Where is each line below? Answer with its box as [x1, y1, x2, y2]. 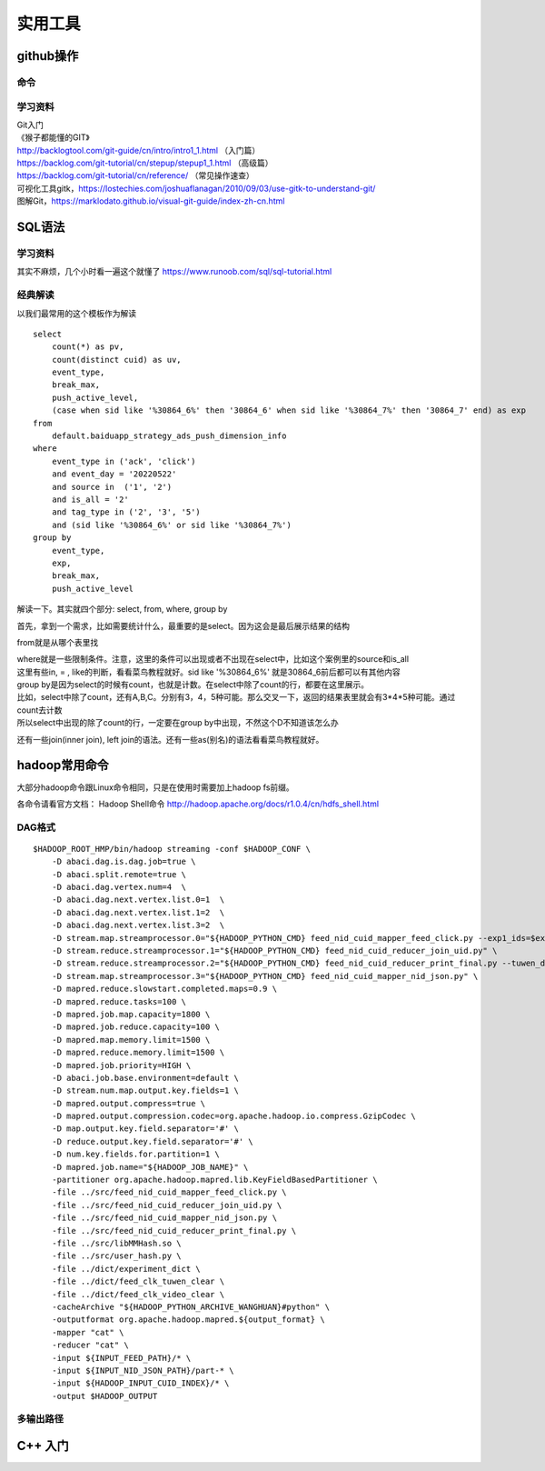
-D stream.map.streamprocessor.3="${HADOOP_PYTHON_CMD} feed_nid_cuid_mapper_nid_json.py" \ [51, 971, 479, 981]
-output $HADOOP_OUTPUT [51, 1391, 158, 1401]
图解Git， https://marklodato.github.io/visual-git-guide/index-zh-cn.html [16, 195, 285, 206]
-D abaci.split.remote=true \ [51, 869, 186, 879]
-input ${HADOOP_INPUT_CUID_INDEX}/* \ [51, 1378, 230, 1388]
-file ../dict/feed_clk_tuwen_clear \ [51, 1276, 225, 1286]
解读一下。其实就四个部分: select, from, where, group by [16, 604, 228, 615]
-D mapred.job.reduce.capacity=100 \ [51, 1022, 220, 1032]
